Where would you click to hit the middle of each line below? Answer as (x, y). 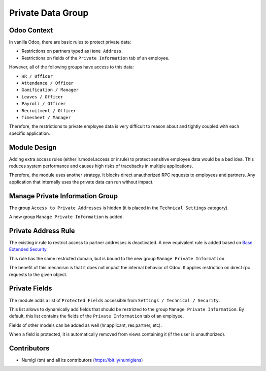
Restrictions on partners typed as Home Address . (72, 51)
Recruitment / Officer (49, 110)
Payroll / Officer (44, 104)
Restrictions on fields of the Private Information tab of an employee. (95, 58)
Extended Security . (28, 249)
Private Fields (31, 289)
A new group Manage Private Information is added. (66, 217)
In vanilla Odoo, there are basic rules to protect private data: (70, 42)
